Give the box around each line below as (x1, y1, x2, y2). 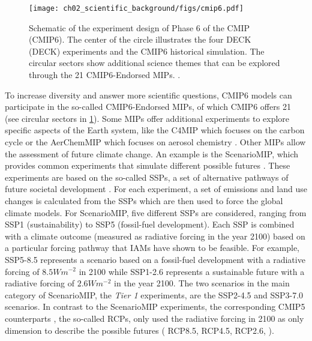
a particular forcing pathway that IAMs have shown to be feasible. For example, (5, 241, 299, 254)
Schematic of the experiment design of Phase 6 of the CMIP (29, 21, 250, 34)
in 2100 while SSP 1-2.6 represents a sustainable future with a (79, 265, 305, 277)
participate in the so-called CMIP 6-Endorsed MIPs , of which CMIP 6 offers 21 (5, 100, 291, 113)
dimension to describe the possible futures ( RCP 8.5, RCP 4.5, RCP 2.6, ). (5, 324, 274, 336)
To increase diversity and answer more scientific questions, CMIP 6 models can (5, 88, 292, 101)
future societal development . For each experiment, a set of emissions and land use (5, 183, 307, 195)
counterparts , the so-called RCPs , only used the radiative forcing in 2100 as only (5, 312, 304, 324)
